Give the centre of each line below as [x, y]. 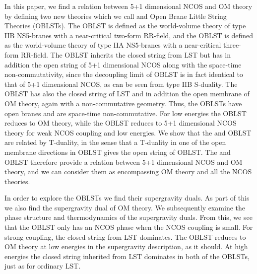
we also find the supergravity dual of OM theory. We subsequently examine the [125, 207]
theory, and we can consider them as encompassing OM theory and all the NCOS [128, 171]
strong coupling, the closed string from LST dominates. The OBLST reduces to [125, 237]
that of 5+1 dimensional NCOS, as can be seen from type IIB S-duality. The [121, 84]
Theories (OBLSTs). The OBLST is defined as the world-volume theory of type [125, 26]
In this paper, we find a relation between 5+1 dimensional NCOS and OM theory [128, 6]
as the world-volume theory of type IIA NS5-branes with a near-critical [113, 45]
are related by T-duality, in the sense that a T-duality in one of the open [115, 142]
